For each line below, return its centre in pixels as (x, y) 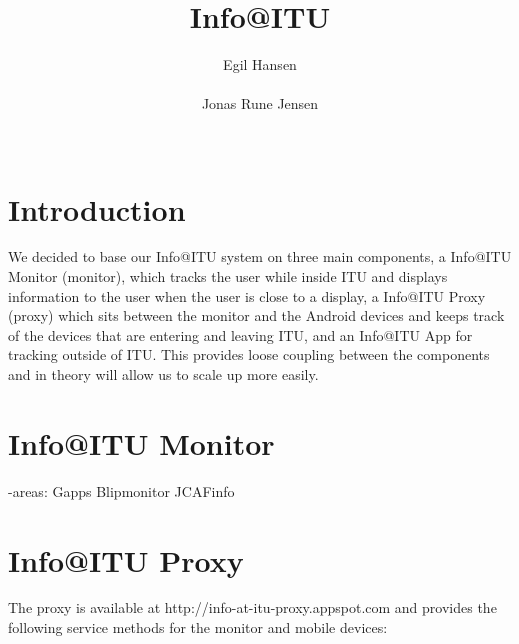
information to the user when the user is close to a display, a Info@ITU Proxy (247, 295)
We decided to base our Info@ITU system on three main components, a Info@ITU (260, 256)
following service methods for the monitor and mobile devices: (198, 627)
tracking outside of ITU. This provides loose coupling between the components (249, 354)
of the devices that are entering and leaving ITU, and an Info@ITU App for (240, 334)
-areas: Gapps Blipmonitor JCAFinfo (121, 490)
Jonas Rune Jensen (260, 103)
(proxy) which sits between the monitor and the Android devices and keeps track (256, 315)
